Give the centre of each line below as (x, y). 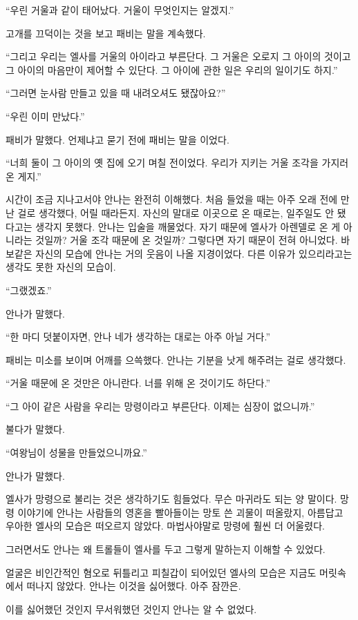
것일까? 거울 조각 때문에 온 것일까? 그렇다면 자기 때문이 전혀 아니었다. (187, 240)
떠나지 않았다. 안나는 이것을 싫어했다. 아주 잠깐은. (134, 586)
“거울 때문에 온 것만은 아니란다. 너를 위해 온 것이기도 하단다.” (138, 383)
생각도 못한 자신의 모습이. (61, 267)
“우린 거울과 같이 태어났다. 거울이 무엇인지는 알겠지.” (120, 10)
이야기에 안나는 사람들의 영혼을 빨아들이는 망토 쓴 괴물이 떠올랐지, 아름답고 (180, 512)
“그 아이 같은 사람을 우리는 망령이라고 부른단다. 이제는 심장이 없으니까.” (160, 406)
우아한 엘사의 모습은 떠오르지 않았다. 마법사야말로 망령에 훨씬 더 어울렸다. (165, 526)
